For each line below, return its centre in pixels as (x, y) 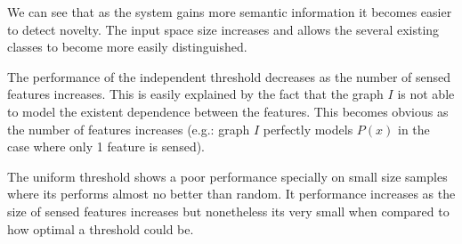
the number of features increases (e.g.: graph (129, 129)
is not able (426, 94)
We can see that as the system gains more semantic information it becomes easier (230, 12)
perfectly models (308, 129)
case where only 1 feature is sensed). (106, 146)
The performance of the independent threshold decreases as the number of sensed (229, 76)
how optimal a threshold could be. (101, 228)
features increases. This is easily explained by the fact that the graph (195, 94)
